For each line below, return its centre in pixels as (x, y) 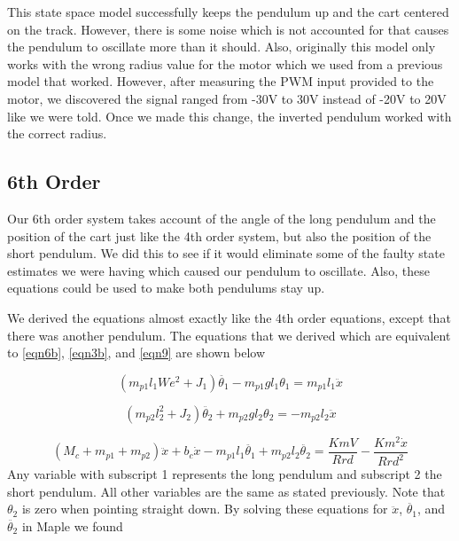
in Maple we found (72, 525)
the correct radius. (57, 133)
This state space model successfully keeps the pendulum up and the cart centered (228, 12)
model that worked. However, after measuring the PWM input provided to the (221, 81)
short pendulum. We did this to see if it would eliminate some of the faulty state (226, 253)
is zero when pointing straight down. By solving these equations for (205, 509)
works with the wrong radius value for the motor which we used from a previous (225, 63)
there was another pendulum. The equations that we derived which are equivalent (229, 335)
